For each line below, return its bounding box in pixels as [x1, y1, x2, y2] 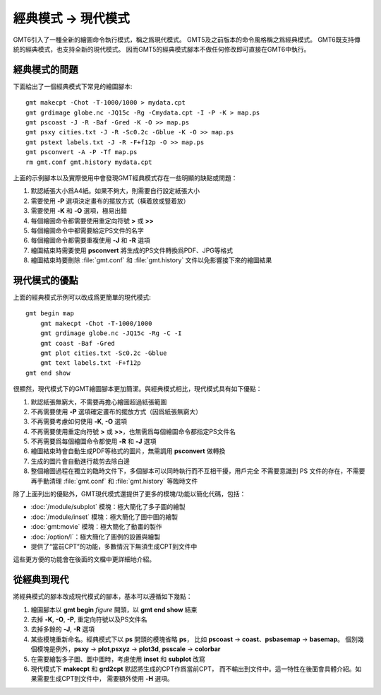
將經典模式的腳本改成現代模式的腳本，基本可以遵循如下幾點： [13, 592, 193, 601]
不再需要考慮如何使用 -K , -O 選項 [30, 417, 127, 426]
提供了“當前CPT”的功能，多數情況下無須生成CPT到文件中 [30, 542, 198, 551]
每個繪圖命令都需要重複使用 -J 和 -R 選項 [30, 236, 151, 245]
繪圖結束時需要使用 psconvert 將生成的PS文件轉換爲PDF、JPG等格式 [30, 246, 234, 255]
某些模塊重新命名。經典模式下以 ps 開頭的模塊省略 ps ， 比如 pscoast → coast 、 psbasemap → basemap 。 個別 [30, 635, 358, 643]
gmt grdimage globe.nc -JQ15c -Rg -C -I [40, 329, 183, 337]
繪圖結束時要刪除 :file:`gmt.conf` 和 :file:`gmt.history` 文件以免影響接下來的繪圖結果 [30, 256, 272, 264]
